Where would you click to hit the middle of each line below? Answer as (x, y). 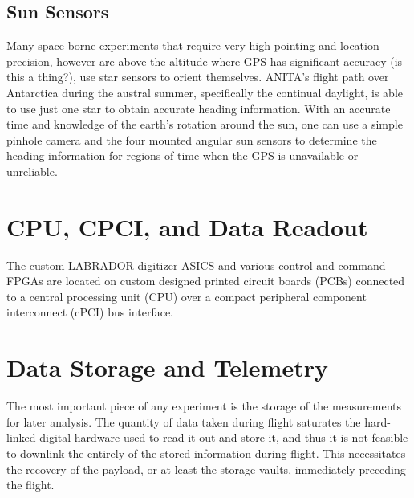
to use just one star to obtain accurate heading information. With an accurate (199, 108)
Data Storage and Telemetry (167, 367)
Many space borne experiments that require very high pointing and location (193, 45)
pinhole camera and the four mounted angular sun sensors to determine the (192, 139)
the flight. (30, 485)
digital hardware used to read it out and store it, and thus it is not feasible (224, 437)
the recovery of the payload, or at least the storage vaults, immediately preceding (206, 469)
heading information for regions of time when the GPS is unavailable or (183, 155)
